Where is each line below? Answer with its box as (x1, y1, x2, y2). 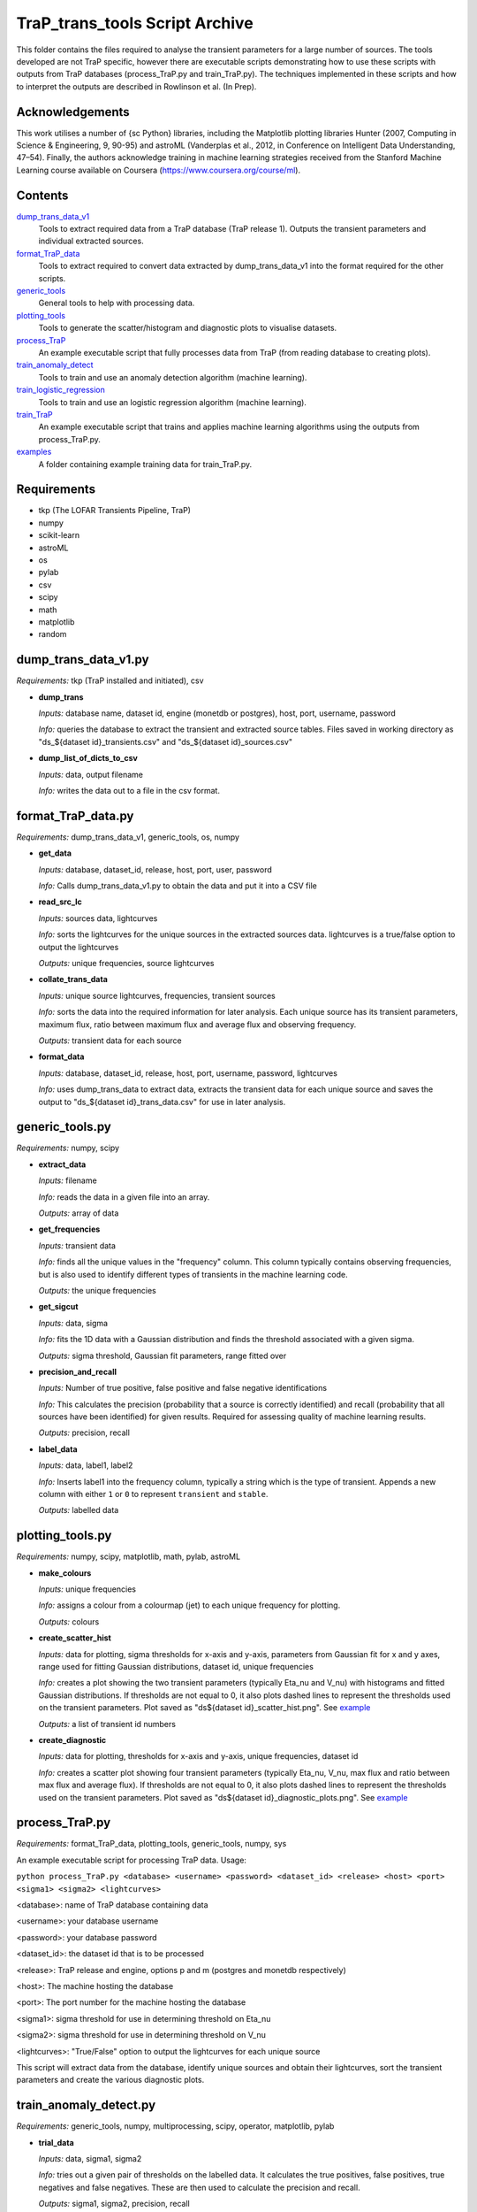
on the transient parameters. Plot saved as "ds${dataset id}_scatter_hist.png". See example (38, 1702, 371, 1713)
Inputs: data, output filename (38, 769, 143, 780)
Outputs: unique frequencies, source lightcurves (38, 958, 215, 968)
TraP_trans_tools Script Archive (16, 13, 254, 33)
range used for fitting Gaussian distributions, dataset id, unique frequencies (38, 1662, 314, 1672)
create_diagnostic (38, 1735, 107, 1745)
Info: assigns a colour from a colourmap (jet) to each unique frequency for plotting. (38, 1600, 341, 1610)
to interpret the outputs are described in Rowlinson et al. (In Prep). (16, 81, 257, 92)
